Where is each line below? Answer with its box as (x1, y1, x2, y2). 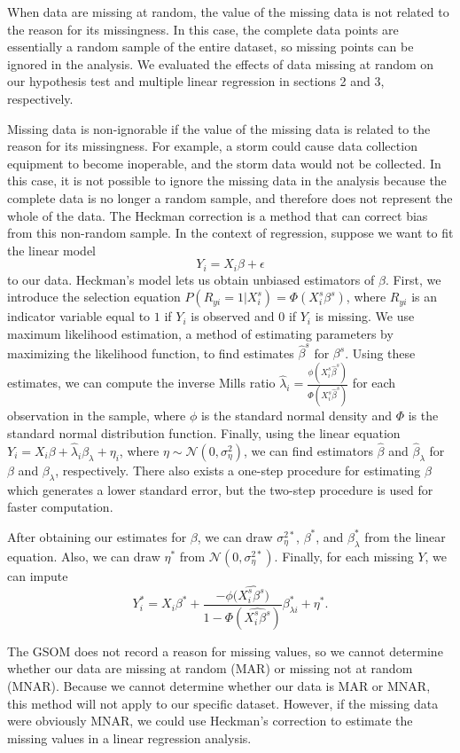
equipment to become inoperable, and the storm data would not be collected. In (7, 153, 441, 172)
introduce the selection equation (7, 287, 181, 306)
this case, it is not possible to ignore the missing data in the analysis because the (7, 171, 447, 190)
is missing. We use (315, 307, 415, 326)
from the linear (364, 527, 446, 545)
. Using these (345, 343, 416, 362)
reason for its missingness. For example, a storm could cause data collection (7, 137, 417, 155)
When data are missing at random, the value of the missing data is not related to (7, 3, 449, 20)
